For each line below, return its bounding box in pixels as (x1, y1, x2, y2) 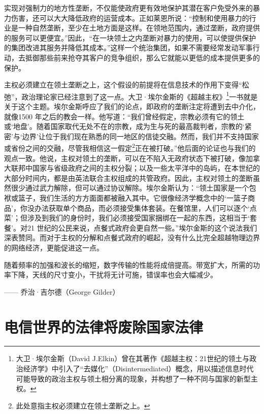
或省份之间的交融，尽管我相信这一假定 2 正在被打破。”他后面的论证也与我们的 (4, 141, 256, 153)
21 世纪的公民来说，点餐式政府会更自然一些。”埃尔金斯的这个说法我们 (27, 222, 257, 233)
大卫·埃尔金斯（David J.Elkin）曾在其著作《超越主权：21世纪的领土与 (16, 353, 250, 364)
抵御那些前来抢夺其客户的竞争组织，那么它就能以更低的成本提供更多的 (25, 52, 260, 62)
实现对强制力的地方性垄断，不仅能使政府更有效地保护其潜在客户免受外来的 (4, 3, 253, 13)
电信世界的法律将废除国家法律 (4, 316, 204, 337)
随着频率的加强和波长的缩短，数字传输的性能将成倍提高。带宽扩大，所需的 (4, 259, 253, 270)
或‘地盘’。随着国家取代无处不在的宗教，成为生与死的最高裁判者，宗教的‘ (4, 121, 245, 132)
